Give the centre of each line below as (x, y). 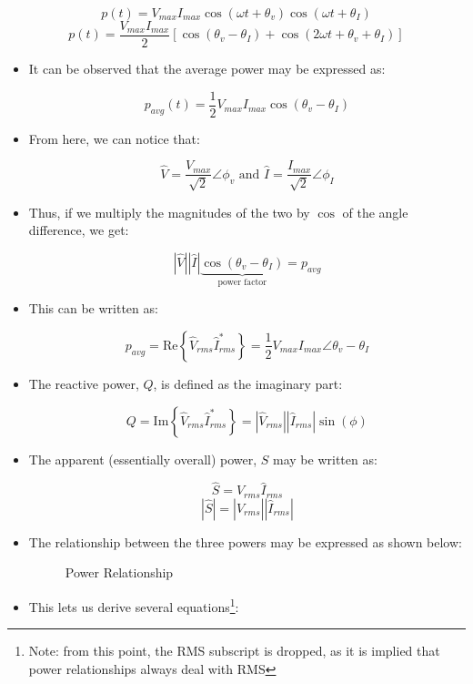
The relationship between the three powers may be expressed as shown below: (245, 541)
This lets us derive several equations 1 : (134, 605)
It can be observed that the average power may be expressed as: (207, 69)
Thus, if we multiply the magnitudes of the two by (169, 212)
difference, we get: (79, 230)
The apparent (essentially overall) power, (143, 459)
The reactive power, (84, 383)
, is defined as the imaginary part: (248, 383)
